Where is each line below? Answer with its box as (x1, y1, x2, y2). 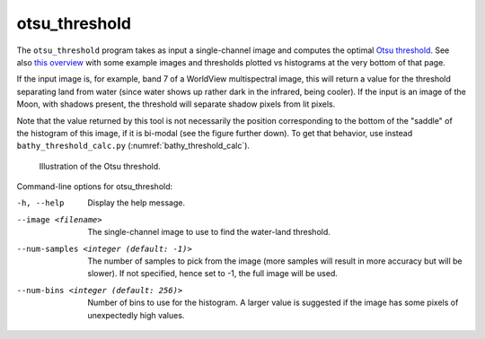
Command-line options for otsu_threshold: (16, 181, 173, 192)
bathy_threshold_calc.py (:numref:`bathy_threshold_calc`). (16, 140, 251, 152)
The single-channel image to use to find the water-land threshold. (87, 227, 331, 238)
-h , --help (16, 198, 65, 208)
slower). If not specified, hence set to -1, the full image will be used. (87, 268, 339, 279)
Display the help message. (87, 197, 186, 208)
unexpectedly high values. (87, 309, 185, 320)
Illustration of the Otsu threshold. (39, 161, 161, 171)
